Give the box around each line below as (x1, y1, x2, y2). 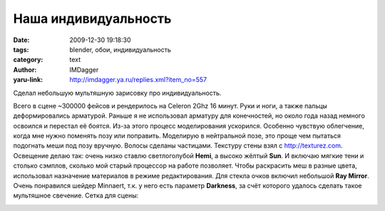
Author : (13, 65, 37, 74)
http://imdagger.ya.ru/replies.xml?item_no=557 (69, 76, 207, 84)
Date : (13, 36, 30, 44)
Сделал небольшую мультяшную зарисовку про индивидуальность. (13, 88, 222, 97)
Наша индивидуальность (13, 11, 172, 26)
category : (13, 56, 43, 64)
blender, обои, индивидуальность (69, 45, 171, 53)
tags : (13, 45, 29, 53)
